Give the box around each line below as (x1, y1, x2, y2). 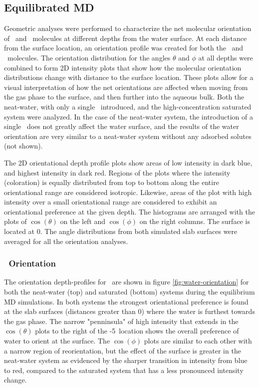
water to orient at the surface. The (4, 335, 110, 346)
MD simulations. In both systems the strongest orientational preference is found (4, 296, 249, 306)
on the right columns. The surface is (139, 216, 250, 226)
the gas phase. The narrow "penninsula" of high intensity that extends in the (4, 315, 239, 326)
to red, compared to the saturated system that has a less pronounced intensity (4, 364, 244, 375)
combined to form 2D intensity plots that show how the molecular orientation (4, 62, 242, 72)
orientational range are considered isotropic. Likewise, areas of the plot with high (4, 186, 252, 197)
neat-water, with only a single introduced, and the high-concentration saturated (4, 101, 252, 111)
